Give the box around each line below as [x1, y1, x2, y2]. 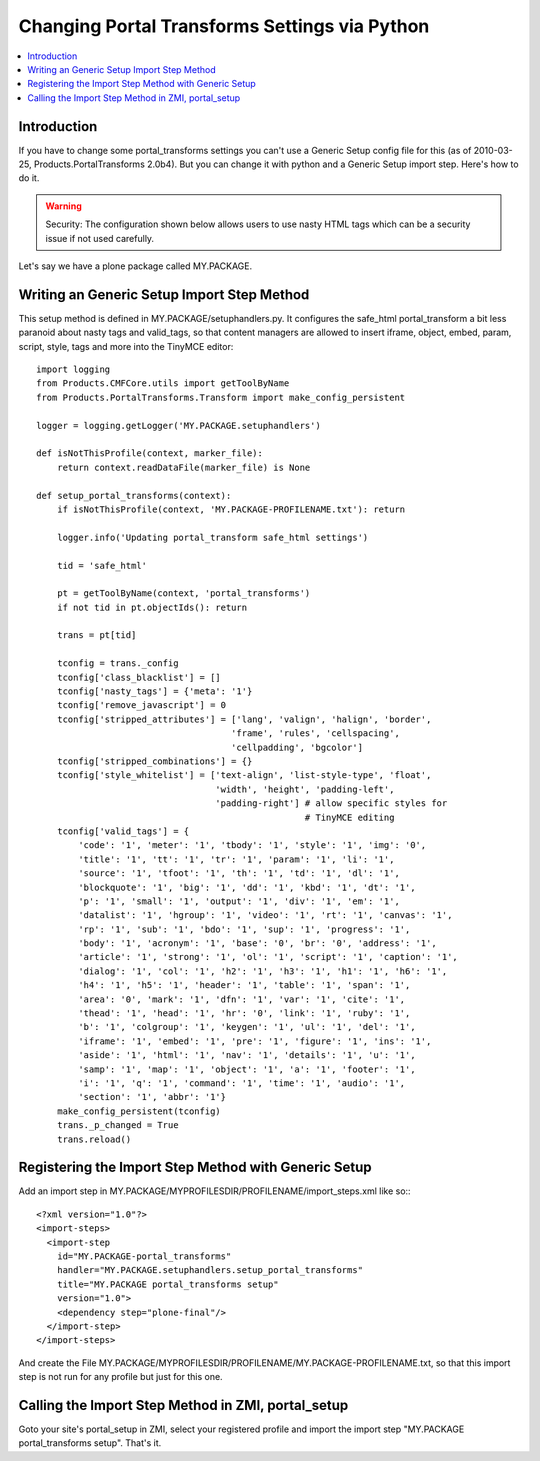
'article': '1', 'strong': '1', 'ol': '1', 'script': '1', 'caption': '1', [78, 951, 459, 963]
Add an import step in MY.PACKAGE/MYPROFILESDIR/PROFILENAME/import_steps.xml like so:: [18, 1185, 411, 1197]
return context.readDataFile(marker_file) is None [56, 461, 311, 473]
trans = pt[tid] [56, 630, 137, 641]
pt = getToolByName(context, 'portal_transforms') [56, 588, 311, 599]
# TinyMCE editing [304, 811, 395, 823]
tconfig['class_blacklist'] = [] [56, 671, 222, 683]
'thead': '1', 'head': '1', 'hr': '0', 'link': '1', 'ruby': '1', [78, 1008, 411, 1019]
